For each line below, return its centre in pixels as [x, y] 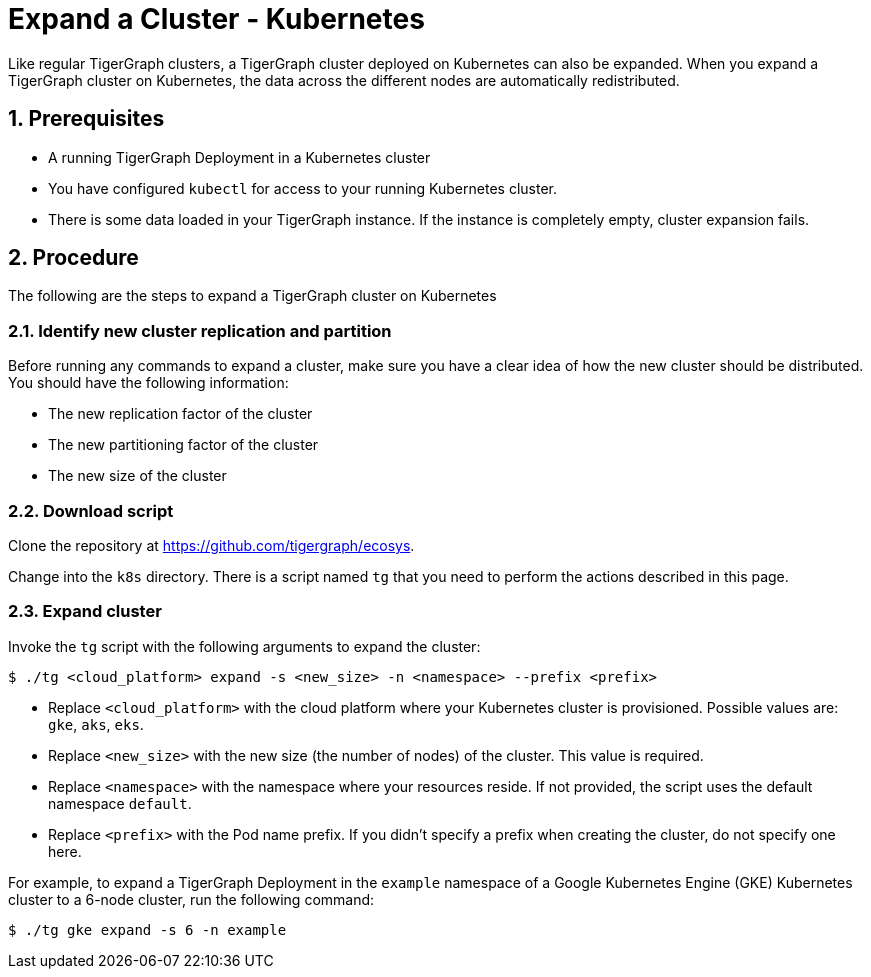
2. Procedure [73, 258]
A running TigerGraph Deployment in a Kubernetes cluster [239, 157]
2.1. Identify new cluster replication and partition [200, 330]
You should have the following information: [148, 383]
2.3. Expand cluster [85, 611]
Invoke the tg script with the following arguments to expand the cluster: [244, 646]
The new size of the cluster [137, 476]
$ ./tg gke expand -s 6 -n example [147, 929]
